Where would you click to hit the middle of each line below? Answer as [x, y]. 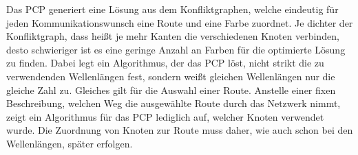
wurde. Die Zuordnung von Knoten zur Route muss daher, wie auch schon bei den [180, 130]
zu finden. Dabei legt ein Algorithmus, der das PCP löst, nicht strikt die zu [165, 63]
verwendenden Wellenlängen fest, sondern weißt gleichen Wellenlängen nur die [171, 76]
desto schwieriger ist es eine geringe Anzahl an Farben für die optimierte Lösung [176, 49]
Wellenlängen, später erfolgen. [70, 143]
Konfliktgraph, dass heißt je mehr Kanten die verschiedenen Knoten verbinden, [173, 36]
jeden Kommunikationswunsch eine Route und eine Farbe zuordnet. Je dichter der [180, 22]
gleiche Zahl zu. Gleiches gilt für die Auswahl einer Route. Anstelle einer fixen [171, 90]
